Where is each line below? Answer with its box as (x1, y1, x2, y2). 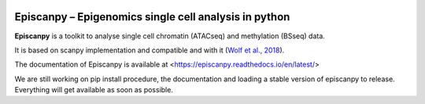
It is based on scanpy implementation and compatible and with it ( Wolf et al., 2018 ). (14, 45, 285, 55)
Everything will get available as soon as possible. (14, 85, 173, 95)
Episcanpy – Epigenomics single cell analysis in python (14, 10, 290, 23)
